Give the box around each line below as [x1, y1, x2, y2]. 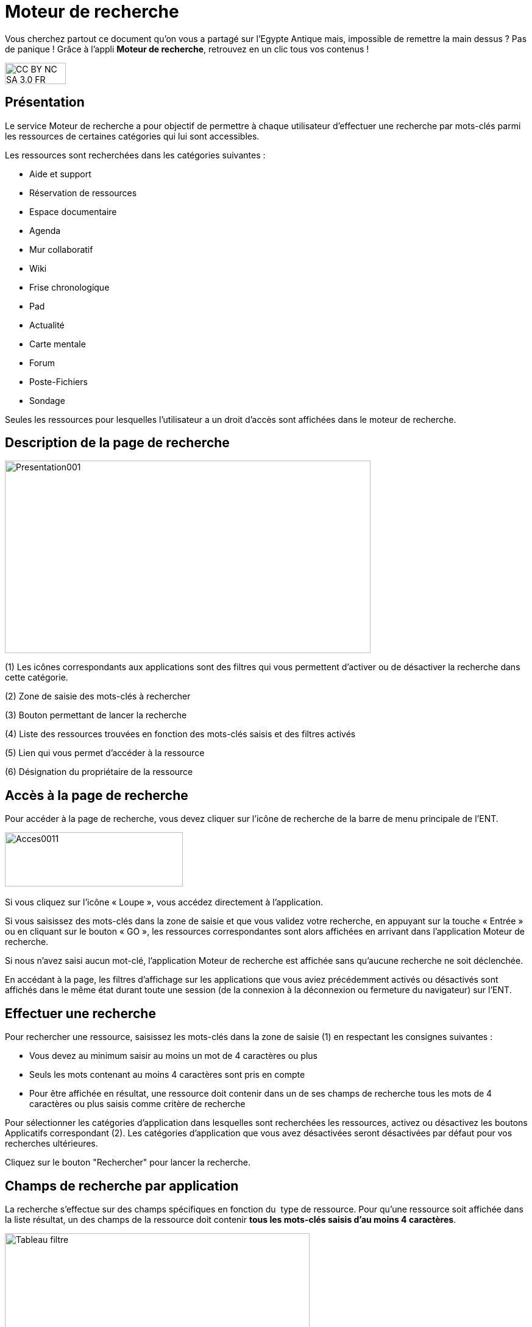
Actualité [29, 319, 65, 330]
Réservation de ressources [29, 187, 137, 198]
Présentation [5, 94, 85, 110]
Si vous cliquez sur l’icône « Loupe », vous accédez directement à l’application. [5, 897, 324, 908]
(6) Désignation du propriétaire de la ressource [5, 766, 193, 777]
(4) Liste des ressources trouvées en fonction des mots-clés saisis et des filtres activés [5, 729, 356, 740]
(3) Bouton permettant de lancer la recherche [5, 710, 187, 721]
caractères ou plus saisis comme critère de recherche [29, 1099, 246, 1109]
